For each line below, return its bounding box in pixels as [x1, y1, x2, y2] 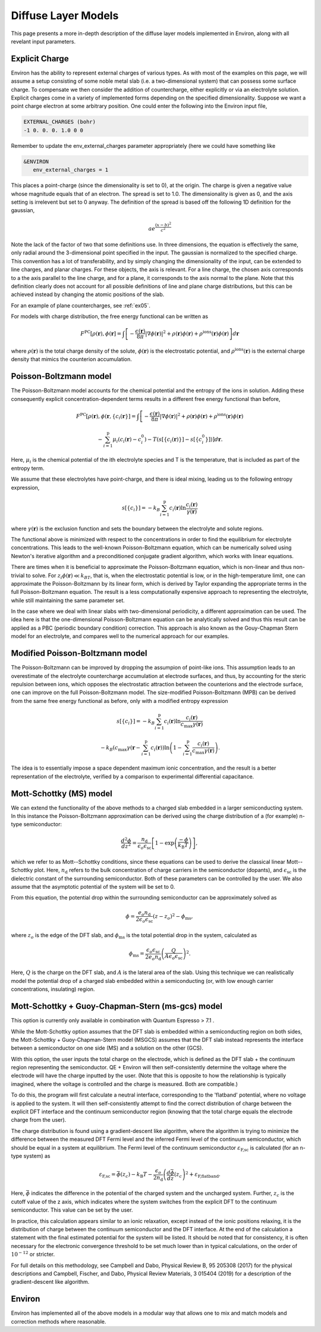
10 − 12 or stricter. [11, 1250, 55, 1258]
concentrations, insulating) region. [11, 986, 95, 993]
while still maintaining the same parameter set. [11, 596, 125, 604]
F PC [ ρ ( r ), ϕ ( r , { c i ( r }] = [75, 412, 136, 421]
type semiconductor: [11, 821, 62, 828]
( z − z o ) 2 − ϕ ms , [152, 912, 193, 921]
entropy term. [11, 465, 45, 472]
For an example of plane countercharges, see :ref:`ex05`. [11, 301, 151, 309]
